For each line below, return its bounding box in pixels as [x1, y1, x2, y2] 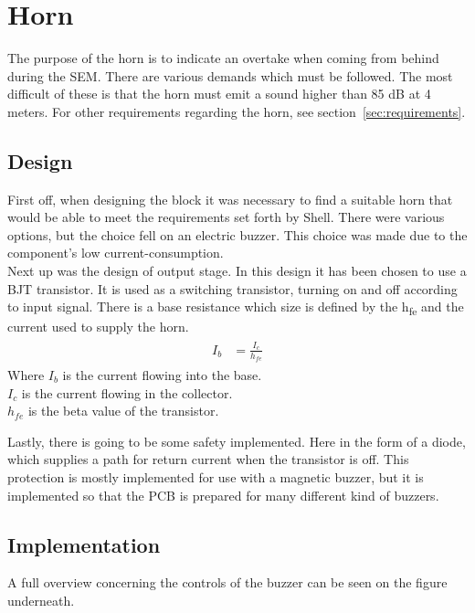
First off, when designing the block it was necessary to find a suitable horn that [7, 189, 453, 208]
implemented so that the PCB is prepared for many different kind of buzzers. [7, 485, 439, 504]
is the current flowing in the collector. [21, 383, 233, 402]
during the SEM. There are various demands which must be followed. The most [7, 66, 453, 85]
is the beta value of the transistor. [27, 401, 219, 420]
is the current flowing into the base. [62, 365, 262, 384]
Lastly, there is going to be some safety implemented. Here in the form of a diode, [7, 431, 466, 450]
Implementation [7, 530, 161, 558]
